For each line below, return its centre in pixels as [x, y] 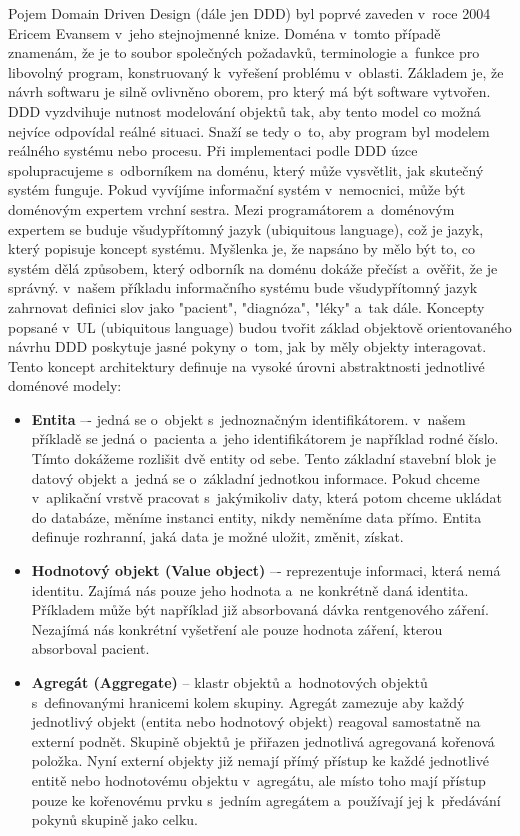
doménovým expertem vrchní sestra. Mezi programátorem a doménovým [231, 208]
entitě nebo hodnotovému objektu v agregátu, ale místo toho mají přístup [258, 779]
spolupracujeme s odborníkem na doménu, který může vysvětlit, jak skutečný [246, 169]
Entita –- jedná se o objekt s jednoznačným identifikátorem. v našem [248, 418]
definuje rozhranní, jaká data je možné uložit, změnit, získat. [217, 536]
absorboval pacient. [90, 648]
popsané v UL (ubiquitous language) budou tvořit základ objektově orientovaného [260, 326]
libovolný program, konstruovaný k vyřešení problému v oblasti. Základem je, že [256, 71]
